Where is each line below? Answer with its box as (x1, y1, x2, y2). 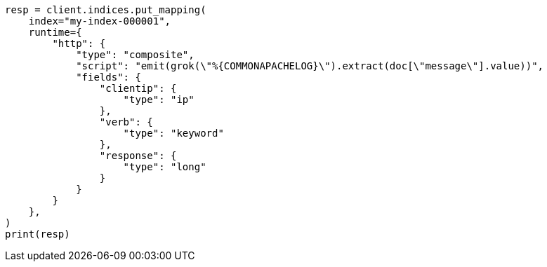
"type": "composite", (76, 49, 195, 60)
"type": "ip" (123, 94, 195, 105)
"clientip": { (99, 83, 177, 94)
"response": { (99, 150, 177, 161)
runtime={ (28, 27, 82, 38)
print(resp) (5, 228, 70, 240)
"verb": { (99, 116, 153, 128)
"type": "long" (123, 161, 206, 172)
